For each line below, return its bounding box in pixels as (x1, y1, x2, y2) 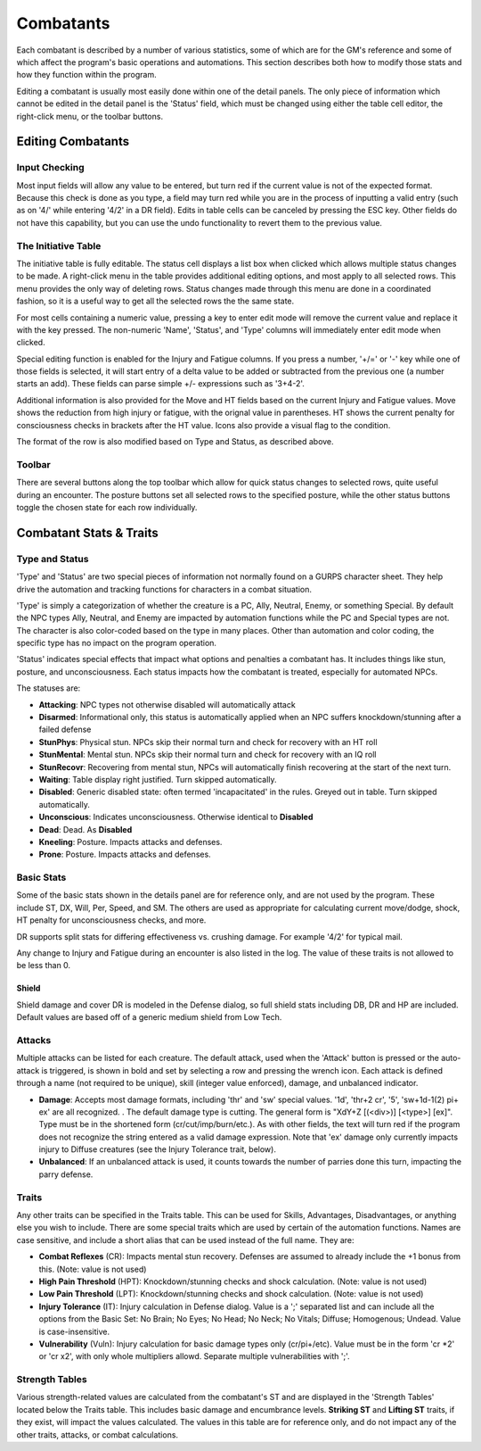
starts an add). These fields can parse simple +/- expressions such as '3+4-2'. (16, 378, 305, 389)
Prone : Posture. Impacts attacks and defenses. (38, 849, 211, 860)
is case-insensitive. (38, 1326, 110, 1337)
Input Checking (16, 162, 85, 174)
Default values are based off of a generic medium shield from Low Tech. (16, 1012, 282, 1023)
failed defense (38, 724, 92, 735)
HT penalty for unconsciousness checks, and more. (16, 915, 207, 925)
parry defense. (38, 1169, 94, 1180)
